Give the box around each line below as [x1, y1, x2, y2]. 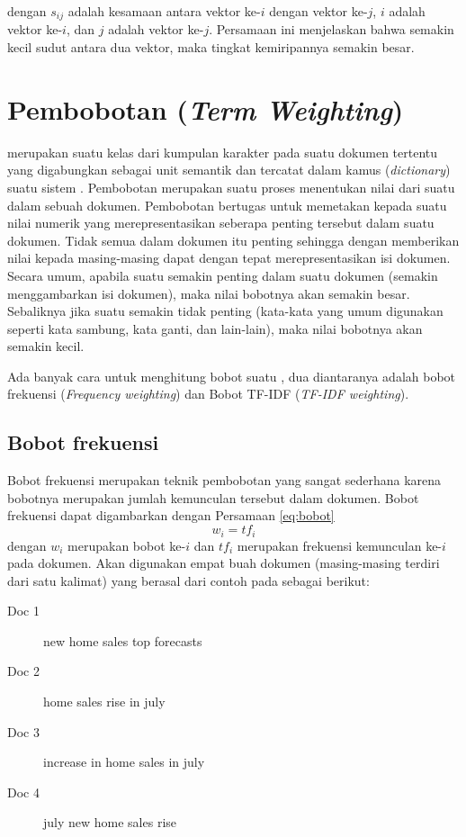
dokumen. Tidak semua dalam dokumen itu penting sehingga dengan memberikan [7, 230, 460, 249]
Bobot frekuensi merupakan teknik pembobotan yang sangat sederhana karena [7, 471, 442, 490]
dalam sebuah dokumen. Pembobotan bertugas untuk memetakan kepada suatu [7, 195, 447, 214]
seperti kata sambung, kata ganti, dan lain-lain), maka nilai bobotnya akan [7, 319, 423, 337]
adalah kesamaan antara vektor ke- [67, 2, 261, 20]
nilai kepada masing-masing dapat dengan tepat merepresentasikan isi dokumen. [7, 248, 451, 267]
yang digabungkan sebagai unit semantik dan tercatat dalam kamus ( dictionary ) [7, 160, 451, 179]
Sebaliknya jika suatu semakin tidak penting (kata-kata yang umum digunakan [7, 301, 444, 320]
